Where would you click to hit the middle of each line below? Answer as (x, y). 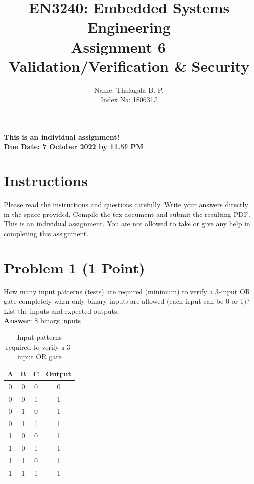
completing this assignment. (46, 233)
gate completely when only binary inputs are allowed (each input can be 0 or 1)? (127, 301)
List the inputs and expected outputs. (62, 310)
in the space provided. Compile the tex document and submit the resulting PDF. (127, 214)
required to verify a (35, 347)
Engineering (129, 27)
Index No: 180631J (129, 99)
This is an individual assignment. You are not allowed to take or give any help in (127, 224)
